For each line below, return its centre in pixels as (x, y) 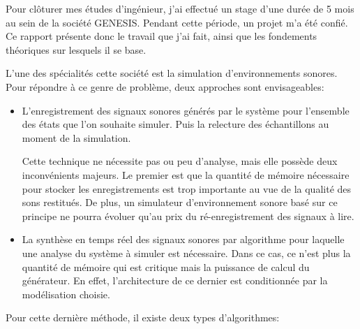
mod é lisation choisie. (66, 294)
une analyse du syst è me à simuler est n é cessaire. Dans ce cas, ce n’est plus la (186, 253)
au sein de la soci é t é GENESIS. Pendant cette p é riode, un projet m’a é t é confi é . (177, 22)
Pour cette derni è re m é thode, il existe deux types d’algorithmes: (143, 317)
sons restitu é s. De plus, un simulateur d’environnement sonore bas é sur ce (180, 202)
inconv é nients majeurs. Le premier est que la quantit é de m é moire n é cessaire (186, 174)
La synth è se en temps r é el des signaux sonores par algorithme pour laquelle (183, 239)
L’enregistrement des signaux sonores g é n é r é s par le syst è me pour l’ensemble (186, 110)
